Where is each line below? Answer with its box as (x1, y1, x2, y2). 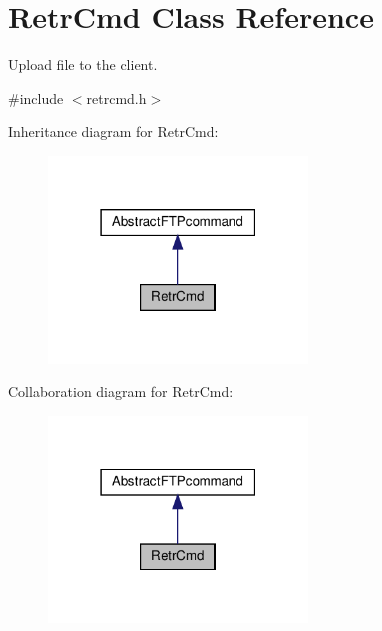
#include (8, 87, 64, 108)
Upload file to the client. (8, 54, 158, 75)
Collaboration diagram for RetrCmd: (8, 381, 234, 402)
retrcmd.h (86, 87, 147, 108)
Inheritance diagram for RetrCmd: (8, 121, 219, 142)
